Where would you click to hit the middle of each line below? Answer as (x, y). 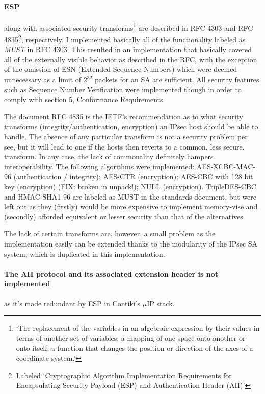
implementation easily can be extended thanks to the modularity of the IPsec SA (131, 243)
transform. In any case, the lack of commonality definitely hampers (109, 156)
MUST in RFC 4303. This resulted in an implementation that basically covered (128, 49)
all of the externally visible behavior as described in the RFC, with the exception (131, 59)
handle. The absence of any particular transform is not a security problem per (126, 137)
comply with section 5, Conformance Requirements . (85, 99)
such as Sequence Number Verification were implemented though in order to (123, 89)
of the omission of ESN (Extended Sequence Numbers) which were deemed (121, 69)
